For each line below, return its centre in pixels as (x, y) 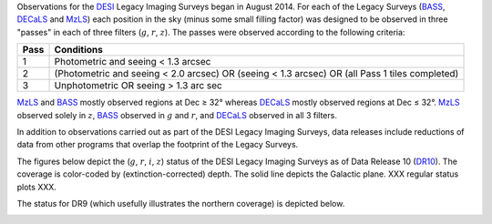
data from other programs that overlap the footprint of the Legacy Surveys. (158, 145)
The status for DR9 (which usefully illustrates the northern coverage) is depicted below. (181, 203)
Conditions (79, 50)
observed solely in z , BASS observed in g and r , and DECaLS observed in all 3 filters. (177, 115)
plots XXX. (36, 187)
